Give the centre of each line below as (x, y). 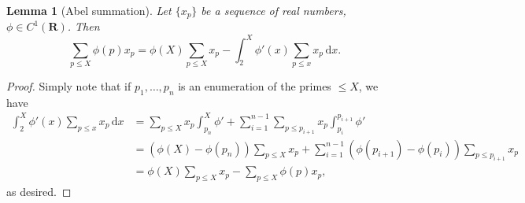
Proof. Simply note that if (69, 85)
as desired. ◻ (39, 192)
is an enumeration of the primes (255, 85)
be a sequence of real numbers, (274, 10)
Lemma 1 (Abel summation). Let (89, 10)
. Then (83, 26)
